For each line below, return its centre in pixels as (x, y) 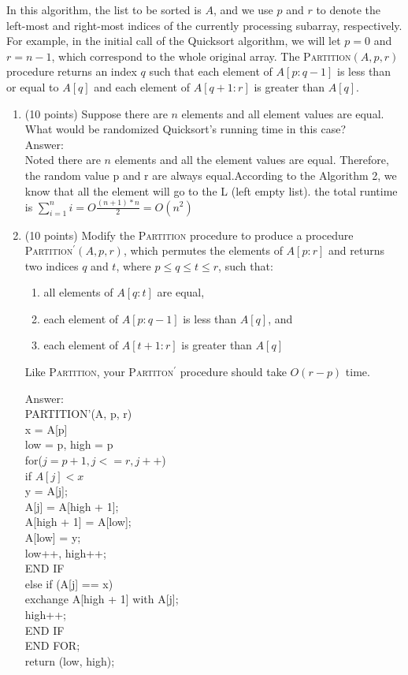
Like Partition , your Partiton (99, 372)
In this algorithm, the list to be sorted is (104, 9)
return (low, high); (70, 660)
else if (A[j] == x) (69, 583)
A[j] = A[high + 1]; (72, 506)
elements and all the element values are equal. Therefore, (252, 160)
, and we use (243, 9)
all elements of (78, 292)
